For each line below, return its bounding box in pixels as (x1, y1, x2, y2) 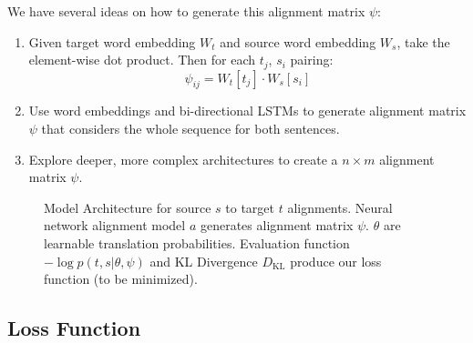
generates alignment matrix (200, 216, 354, 235)
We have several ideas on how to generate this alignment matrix (7, 2, 365, 20)
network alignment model (44, 216, 186, 235)
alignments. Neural (287, 197, 393, 217)
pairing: (290, 50, 334, 69)
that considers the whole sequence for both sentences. (41, 119, 340, 138)
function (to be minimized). (44, 269, 198, 288)
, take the (396, 32, 450, 51)
